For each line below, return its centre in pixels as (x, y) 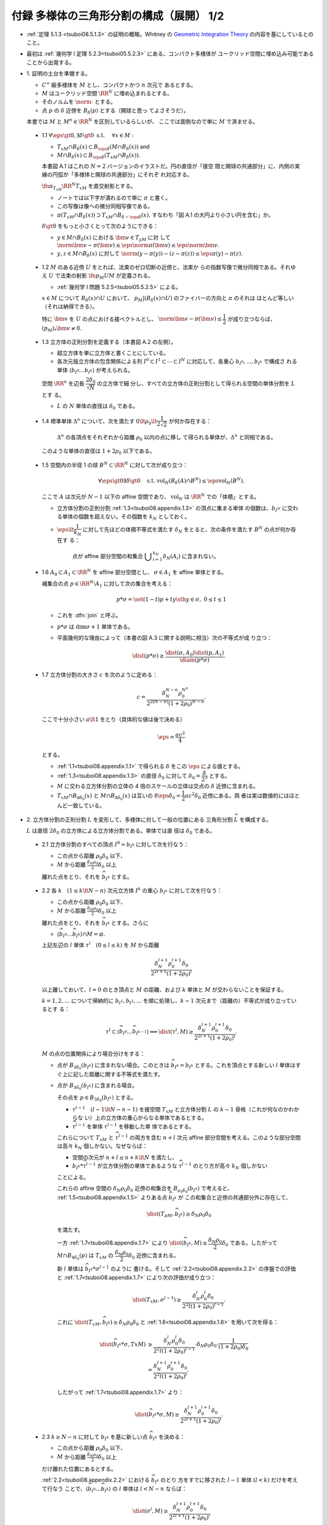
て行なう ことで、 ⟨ (65, 1488)
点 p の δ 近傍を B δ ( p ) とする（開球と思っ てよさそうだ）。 (115, 111)
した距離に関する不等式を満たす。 (121, 1074)
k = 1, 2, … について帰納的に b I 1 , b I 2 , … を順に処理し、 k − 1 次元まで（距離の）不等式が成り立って (167, 1002)
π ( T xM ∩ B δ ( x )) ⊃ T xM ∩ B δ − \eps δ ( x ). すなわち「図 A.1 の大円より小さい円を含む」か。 (165, 215)
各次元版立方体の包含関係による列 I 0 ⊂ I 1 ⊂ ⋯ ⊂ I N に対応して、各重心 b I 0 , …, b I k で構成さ (171, 362)
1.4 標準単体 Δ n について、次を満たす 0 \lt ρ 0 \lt (100, 422)
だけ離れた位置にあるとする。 (79, 1469)
